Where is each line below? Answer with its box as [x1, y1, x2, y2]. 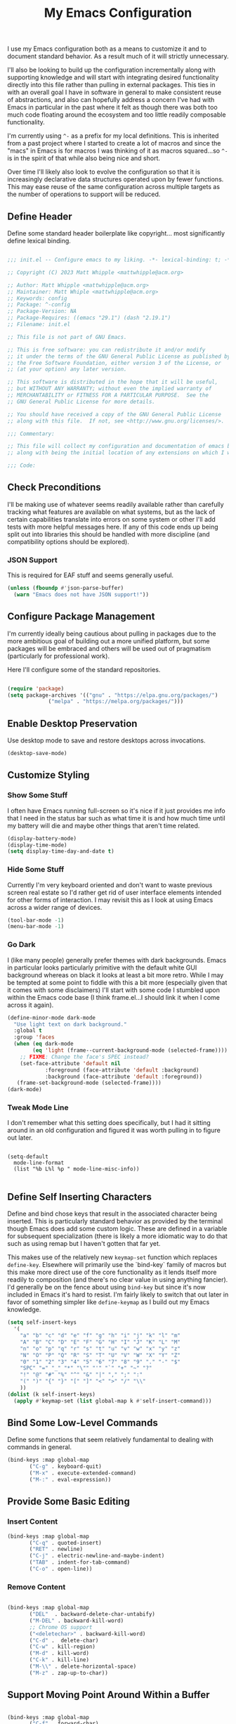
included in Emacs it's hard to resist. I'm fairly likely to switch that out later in [7, 1290, 229, 1299]
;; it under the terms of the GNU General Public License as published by [7, 353, 231, 360]
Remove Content [7, 1582, 66, 1592]
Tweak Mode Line [7, 1102, 69, 1112]
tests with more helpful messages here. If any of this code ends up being [7, 522, 219, 531]
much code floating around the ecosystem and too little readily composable [7, 110, 226, 119]
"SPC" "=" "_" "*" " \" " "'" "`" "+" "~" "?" [20, 1365, 152, 1372]
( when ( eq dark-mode [13, 1041, 74, 1048]
